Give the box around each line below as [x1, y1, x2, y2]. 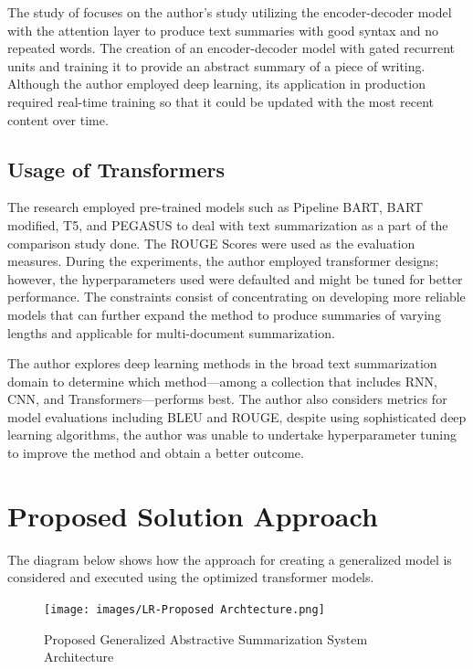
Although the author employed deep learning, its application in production [7, 74, 426, 93]
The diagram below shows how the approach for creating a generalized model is [7, 549, 452, 568]
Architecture [44, 647, 114, 666]
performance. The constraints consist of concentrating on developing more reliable [7, 287, 466, 306]
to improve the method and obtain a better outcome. [7, 443, 304, 462]
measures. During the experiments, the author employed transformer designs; [7, 251, 439, 271]
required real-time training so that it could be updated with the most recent [7, 91, 435, 111]
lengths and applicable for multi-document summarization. [7, 323, 335, 342]
